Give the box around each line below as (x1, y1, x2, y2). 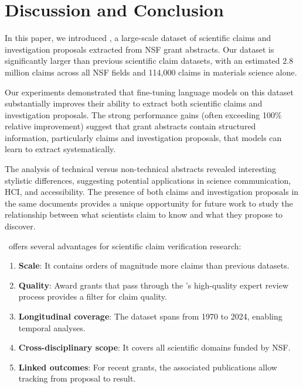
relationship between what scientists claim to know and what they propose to (5, 208, 283, 221)
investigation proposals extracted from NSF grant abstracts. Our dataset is (5, 43, 274, 55)
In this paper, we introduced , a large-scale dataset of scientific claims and (5, 32, 271, 44)
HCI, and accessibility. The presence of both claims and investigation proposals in (5, 186, 299, 198)
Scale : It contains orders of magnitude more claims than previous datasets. (18, 259, 290, 272)
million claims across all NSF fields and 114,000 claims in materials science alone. (5, 66, 297, 78)
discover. (5, 220, 36, 232)
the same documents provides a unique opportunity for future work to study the (5, 197, 293, 209)
